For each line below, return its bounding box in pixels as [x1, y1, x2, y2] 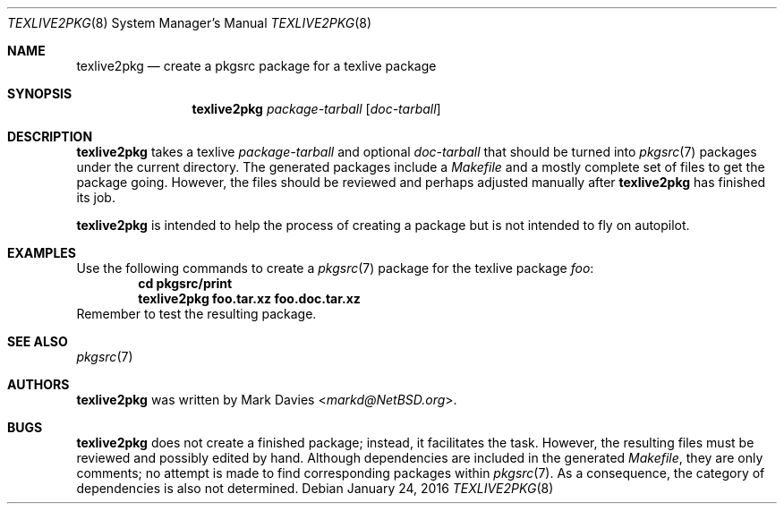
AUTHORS [7, 377, 70, 392]
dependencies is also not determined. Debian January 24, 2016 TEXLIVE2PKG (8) [76, 481, 554, 496]
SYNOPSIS [7, 86, 72, 101]
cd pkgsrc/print [138, 276, 233, 291]
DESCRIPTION [7, 129, 93, 144]
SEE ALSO [7, 334, 68, 349]
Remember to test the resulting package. [76, 306, 317, 321]
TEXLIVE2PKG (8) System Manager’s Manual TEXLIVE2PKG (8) [7, 15, 372, 30]
